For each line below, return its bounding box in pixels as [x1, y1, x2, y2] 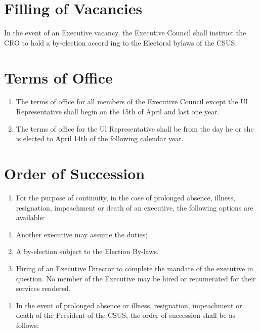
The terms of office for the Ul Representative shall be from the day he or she [16, 123, 254, 134]
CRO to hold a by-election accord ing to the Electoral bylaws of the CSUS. [4, 37, 237, 48]
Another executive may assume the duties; [16, 229, 148, 239]
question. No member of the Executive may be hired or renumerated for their [16, 273, 256, 283]
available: [16, 212, 45, 223]
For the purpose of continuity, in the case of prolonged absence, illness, [16, 192, 235, 202]
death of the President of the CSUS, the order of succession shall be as [16, 310, 235, 320]
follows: [16, 319, 39, 330]
